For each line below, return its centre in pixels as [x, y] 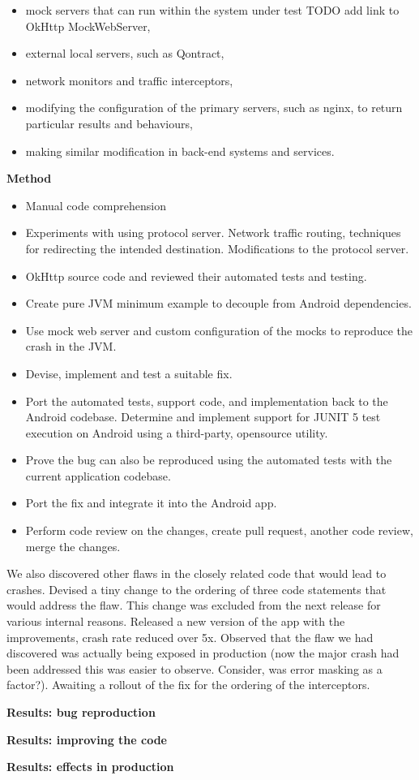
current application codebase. [98, 475]
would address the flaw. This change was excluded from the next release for [194, 605]
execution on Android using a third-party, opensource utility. [177, 432]
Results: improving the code [87, 739]
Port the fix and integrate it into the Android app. [151, 503]
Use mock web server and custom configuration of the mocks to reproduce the [219, 330]
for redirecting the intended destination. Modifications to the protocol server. [217, 248]
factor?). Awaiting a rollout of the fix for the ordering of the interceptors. [188, 685]
